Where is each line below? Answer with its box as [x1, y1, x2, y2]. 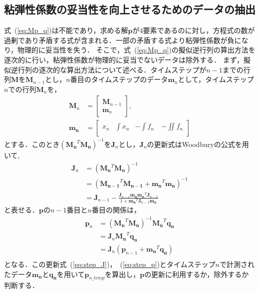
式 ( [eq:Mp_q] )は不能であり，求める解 [4, 25, 128, 35]
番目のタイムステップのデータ [70, 74, 168, 84]
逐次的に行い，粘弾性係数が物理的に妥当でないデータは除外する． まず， [4, 54, 244, 64]
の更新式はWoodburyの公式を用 [147, 138, 249, 149]
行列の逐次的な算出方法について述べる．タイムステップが [17, 64, 207, 74]
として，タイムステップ [178, 74, 254, 84]
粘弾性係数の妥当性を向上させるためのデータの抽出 [4, 1, 256, 17]
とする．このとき [4, 138, 60, 149]
